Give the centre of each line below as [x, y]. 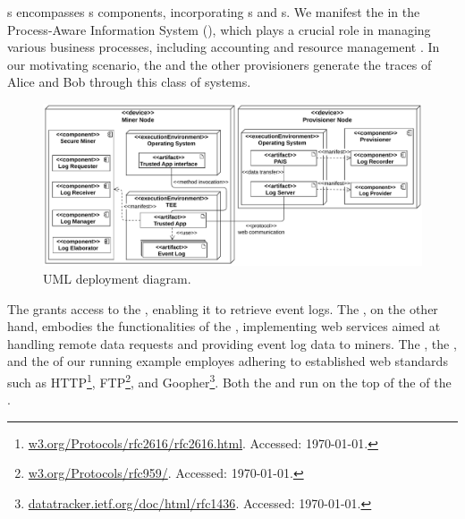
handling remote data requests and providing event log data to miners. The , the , [232, 343]
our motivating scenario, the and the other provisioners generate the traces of [220, 64]
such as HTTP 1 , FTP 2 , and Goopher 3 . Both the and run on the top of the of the [229, 380]
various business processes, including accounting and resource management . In [224, 47]
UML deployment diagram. [117, 278]
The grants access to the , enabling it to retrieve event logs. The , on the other [223, 308]
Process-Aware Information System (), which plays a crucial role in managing [219, 29]
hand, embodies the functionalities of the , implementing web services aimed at [224, 326]
